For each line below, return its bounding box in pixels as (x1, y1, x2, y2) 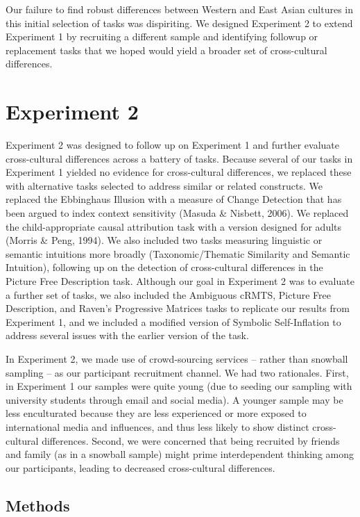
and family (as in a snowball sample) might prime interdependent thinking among (6, 447, 354, 461)
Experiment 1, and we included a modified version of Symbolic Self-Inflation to (6, 314, 341, 329)
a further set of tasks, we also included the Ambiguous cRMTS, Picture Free (6, 287, 331, 302)
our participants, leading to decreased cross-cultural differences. (6, 460, 275, 475)
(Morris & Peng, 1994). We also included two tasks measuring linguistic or (6, 233, 323, 247)
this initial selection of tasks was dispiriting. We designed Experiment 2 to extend (6, 15, 353, 30)
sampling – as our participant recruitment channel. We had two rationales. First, (6, 365, 349, 379)
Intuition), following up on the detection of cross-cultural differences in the (6, 260, 323, 274)
